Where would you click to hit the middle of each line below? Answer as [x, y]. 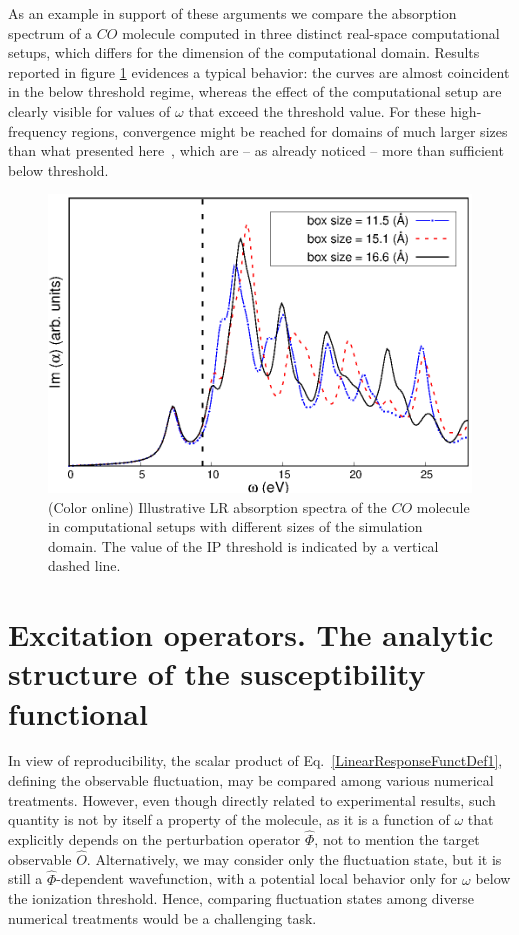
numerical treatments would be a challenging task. [162, 917]
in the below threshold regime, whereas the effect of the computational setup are [255, 91]
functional [78, 712]
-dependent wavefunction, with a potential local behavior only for [257, 878]
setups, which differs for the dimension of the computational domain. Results [244, 52]
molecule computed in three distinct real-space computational [311, 32]
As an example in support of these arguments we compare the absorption [232, 13]
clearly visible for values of [89, 110]
